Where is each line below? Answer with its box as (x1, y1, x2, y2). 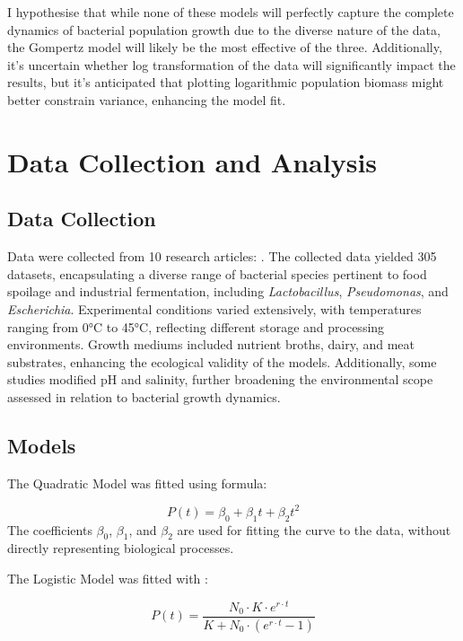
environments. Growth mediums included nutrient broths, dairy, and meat (7, 335, 415, 354)
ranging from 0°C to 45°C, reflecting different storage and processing (7, 317, 385, 336)
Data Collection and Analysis (7, 143, 378, 180)
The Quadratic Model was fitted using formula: (7, 473, 267, 492)
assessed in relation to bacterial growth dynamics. (7, 387, 281, 406)
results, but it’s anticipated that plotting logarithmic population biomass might (7, 73, 444, 92)
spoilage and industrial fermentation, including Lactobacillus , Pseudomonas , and (7, 282, 449, 301)
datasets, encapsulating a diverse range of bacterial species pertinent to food (7, 264, 427, 283)
